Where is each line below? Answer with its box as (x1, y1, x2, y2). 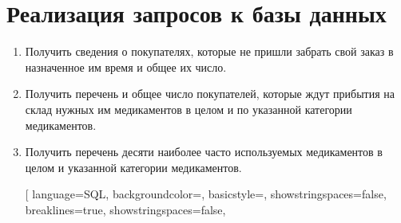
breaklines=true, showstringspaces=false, (25, 201, 226, 217)
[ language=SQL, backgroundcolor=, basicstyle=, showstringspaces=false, (25, 186, 387, 202)
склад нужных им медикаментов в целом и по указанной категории (25, 100, 352, 117)
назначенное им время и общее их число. (25, 58, 227, 75)
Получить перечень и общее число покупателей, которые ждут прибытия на (25, 85, 395, 102)
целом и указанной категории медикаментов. (25, 158, 242, 175)
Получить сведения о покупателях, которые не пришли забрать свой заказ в (25, 43, 394, 60)
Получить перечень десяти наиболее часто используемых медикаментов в (25, 143, 383, 160)
